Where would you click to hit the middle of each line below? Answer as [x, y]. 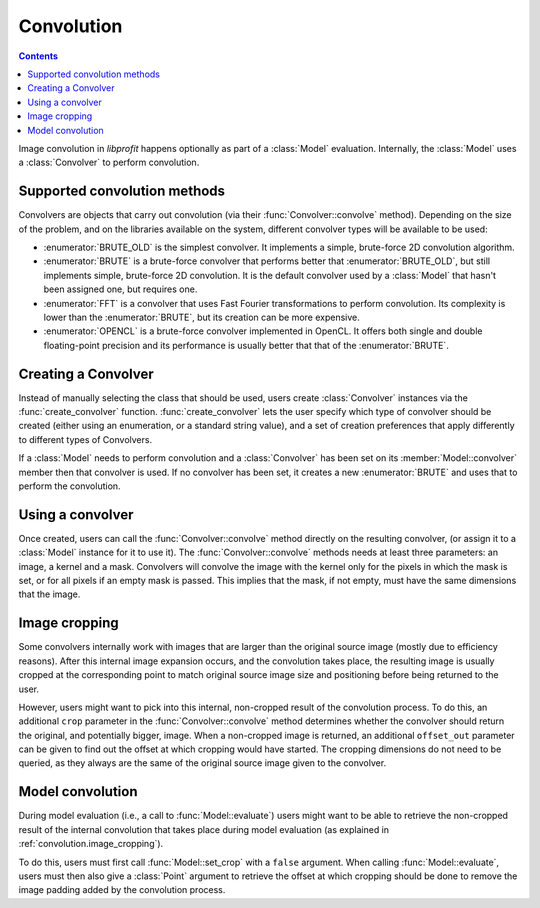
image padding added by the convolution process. [122, 890]
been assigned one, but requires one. [120, 289]
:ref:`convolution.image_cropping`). [91, 844]
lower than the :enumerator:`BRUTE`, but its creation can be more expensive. [201, 317]
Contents [38, 56]
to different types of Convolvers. [85, 439]
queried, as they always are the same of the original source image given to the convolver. [202, 763]
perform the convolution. [69, 486]
